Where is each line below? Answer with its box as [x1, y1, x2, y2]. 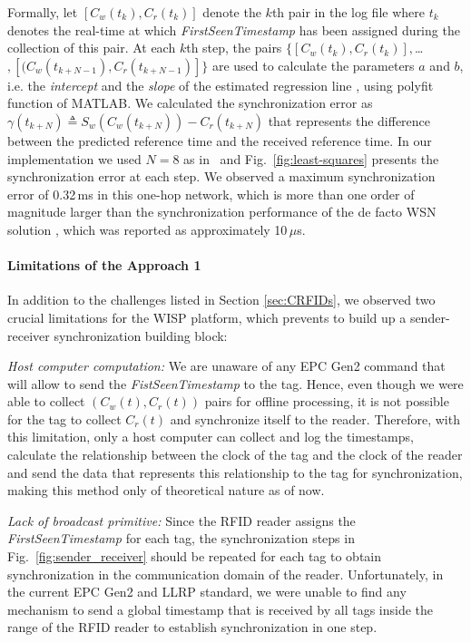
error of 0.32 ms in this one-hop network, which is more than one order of [7, 184, 415, 203]
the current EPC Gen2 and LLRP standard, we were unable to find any [7, 582, 407, 601]
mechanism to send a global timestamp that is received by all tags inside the [7, 599, 434, 618]
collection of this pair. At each [7, 38, 176, 57]
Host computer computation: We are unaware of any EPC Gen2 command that [7, 356, 446, 375]
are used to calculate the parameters [211, 55, 415, 74]
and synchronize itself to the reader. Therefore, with [170, 409, 460, 428]
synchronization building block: [54, 326, 228, 345]
